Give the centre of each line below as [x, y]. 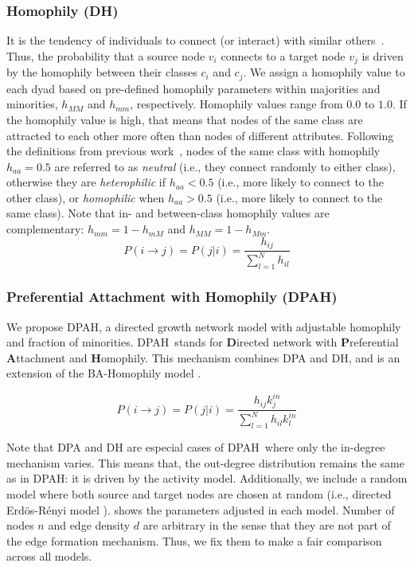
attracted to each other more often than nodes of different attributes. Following [200, 135]
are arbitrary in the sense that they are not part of [267, 525]
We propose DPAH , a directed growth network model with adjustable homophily [204, 326]
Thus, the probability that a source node [106, 55]
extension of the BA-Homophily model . [104, 373]
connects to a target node [283, 55]
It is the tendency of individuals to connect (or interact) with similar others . [195, 40]
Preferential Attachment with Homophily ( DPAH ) [172, 297]
